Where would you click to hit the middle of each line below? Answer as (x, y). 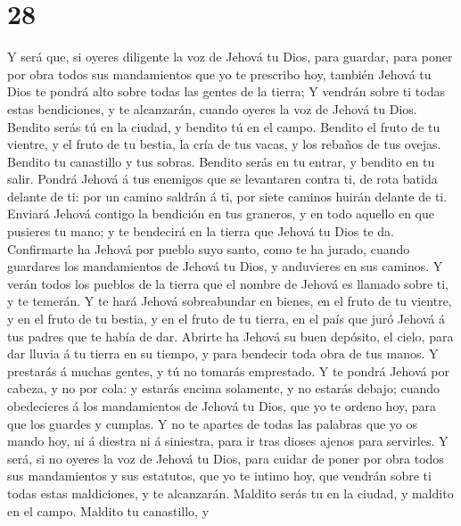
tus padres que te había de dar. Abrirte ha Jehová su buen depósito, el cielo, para (230, 336)
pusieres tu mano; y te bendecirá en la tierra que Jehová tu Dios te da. (201, 231)
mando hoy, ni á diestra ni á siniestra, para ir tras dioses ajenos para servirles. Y (228, 441)
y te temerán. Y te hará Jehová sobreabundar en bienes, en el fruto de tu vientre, (230, 301)
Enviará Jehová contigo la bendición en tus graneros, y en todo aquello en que (221, 214)
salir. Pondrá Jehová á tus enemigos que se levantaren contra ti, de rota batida (222, 179)
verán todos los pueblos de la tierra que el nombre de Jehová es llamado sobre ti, (228, 283)
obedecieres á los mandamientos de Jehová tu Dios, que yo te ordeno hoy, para (222, 406)
